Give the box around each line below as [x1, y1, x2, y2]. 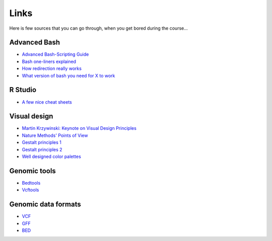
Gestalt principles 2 [22, 146, 62, 152]
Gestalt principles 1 [22, 139, 61, 145]
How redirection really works [22, 65, 82, 71]
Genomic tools [9, 167, 56, 175]
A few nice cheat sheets [22, 99, 73, 105]
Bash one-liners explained [22, 58, 77, 64]
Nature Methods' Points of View [22, 132, 88, 138]
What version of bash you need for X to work [22, 72, 115, 78]
